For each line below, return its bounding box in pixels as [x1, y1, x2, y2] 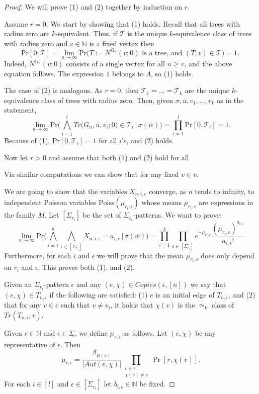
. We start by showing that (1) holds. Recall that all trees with [46, 18, 240, 29]
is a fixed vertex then [89, 38, 154, 48]
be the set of [82, 210, 121, 220]
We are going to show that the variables [4, 185, 127, 196]
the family [4, 210, 36, 220]
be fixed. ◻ [139, 378, 175, 389]
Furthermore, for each [4, 250, 71, 260]
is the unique [127, 28, 167, 39]
